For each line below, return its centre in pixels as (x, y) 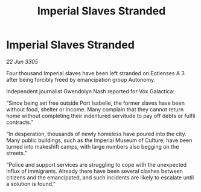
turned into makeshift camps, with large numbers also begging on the (93, 146)
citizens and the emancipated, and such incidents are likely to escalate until (100, 177)
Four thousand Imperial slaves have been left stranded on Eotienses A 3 (96, 73)
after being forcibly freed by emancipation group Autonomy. (81, 79)
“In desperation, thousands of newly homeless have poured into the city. (96, 134)
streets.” (17, 153)
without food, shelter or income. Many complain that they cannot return (95, 109)
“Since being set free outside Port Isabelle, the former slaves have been (96, 103)
